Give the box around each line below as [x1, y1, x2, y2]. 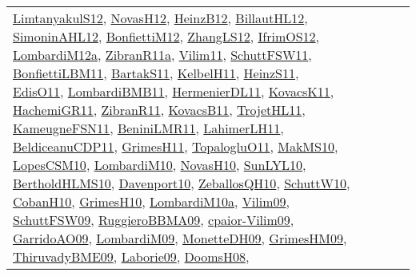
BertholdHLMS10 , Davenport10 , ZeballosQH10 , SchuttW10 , [13, 174, 350, 192]
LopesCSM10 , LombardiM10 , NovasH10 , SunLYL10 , [13, 156, 306, 174]
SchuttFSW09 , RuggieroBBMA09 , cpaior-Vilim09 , [13, 211, 294, 229]
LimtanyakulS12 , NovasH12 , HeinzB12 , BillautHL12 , [13, 9, 308, 27]
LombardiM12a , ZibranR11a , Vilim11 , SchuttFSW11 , [13, 45, 312, 64]
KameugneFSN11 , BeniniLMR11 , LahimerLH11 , [13, 119, 284, 137]
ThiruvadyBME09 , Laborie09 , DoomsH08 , [13, 247, 250, 266]
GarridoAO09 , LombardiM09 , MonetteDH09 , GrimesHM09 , [13, 229, 347, 247]
